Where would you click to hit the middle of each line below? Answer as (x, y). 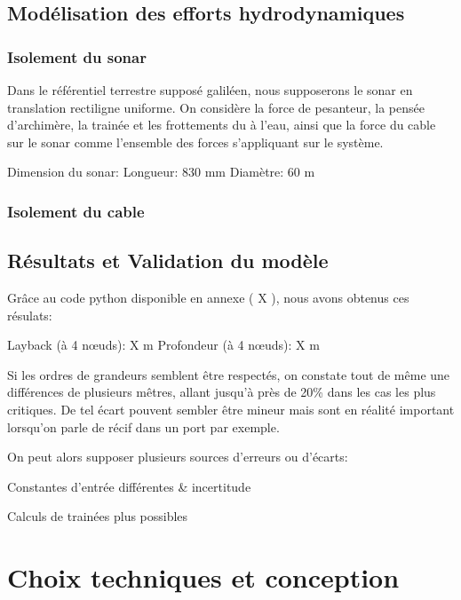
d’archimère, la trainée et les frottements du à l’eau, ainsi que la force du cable (222, 125)
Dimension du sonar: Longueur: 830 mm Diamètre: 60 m (161, 172)
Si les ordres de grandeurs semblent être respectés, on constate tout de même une (229, 374)
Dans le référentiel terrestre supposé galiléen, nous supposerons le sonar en (210, 90)
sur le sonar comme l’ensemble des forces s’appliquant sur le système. (195, 142)
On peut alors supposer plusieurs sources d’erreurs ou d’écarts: (178, 457)
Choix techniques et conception (203, 577)
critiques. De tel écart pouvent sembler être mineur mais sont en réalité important (231, 409)
